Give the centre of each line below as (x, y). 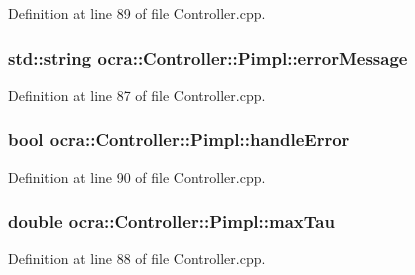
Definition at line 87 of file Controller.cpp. (137, 94)
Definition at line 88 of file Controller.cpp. (137, 258)
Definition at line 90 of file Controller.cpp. (137, 176)
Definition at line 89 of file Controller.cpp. (137, 13)
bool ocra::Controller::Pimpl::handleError (179, 139)
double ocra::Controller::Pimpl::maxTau (171, 221)
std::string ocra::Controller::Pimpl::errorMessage (208, 57)
